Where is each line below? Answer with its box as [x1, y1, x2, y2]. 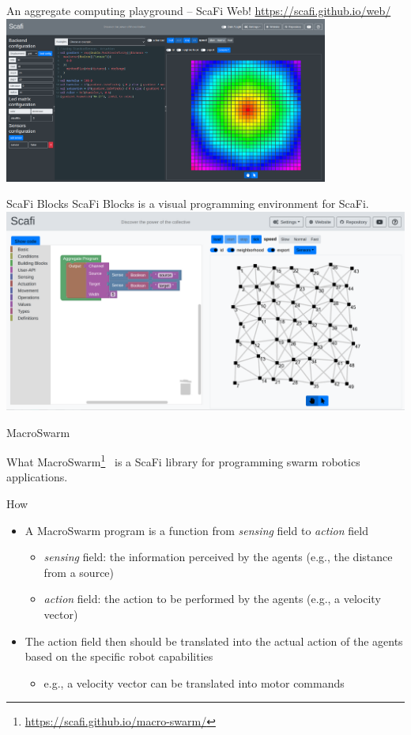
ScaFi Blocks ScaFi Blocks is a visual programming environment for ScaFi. [6, 195, 369, 212]
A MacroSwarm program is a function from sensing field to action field [25, 522, 368, 538]
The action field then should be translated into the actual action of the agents [25, 632, 403, 649]
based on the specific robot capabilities [25, 648, 213, 665]
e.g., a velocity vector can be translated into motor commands [43, 674, 345, 691]
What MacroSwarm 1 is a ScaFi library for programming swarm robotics [6, 451, 360, 469]
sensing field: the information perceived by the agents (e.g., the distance [43, 548, 393, 565]
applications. [6, 469, 68, 485]
